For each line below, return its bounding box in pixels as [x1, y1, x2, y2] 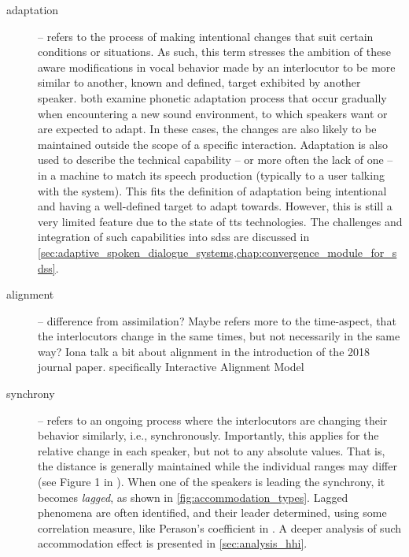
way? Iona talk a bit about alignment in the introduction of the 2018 [38, 343, 370, 359]
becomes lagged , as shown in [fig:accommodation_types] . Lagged [38, 488, 348, 505]
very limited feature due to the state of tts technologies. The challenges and [38, 213, 403, 229]
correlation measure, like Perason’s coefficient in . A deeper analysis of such [38, 519, 402, 536]
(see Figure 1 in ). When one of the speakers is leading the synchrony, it [38, 473, 385, 490]
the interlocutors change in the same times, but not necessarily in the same [38, 328, 400, 344]
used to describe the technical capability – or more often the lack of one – [38, 151, 393, 168]
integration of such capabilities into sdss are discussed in [38, 228, 310, 245]
